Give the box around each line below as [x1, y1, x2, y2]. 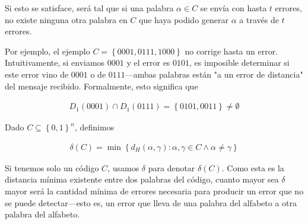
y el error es [126, 56, 170, 69]
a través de [239, 13, 279, 25]
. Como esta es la [221, 161, 284, 174]
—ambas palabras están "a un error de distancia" [125, 68, 303, 80]
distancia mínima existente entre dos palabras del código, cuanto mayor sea [5, 173, 279, 185]
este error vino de [5, 68, 69, 80]
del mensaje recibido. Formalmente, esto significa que [5, 79, 198, 92]
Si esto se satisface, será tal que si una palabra [5, 2, 174, 14]
